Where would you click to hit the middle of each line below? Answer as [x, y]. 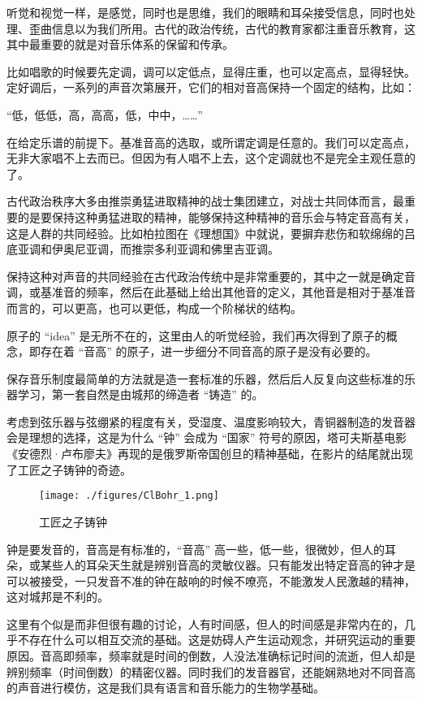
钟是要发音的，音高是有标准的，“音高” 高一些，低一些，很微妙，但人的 [196, 549]
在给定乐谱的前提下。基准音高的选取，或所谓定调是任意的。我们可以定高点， [211, 142]
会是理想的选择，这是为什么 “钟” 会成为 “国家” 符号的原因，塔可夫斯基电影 [207, 437]
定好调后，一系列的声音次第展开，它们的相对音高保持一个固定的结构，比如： [211, 87]
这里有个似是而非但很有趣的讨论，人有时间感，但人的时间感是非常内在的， [205, 623]
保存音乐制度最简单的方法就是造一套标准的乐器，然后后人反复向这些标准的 [205, 378]
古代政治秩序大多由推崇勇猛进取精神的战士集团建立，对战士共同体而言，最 [205, 201]
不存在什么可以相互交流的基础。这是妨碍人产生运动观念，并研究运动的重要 [216, 640]
